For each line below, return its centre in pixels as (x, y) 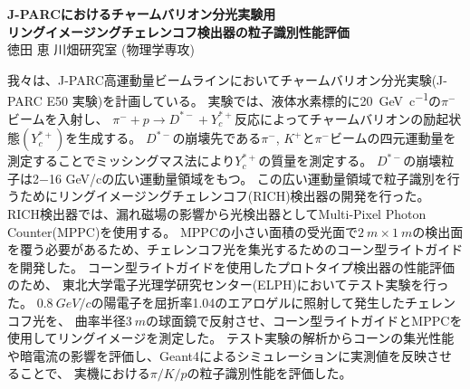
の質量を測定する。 (316, 161)
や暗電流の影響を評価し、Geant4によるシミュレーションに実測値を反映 (217, 355)
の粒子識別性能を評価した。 (269, 373)
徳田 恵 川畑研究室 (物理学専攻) (101, 49)
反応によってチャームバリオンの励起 (341, 118)
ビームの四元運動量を (393, 138)
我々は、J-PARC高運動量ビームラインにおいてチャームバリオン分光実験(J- (227, 79)
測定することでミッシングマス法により (121, 161)
